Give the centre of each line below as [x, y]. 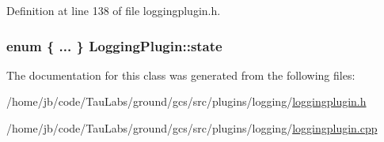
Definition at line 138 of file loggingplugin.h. [114, 10]
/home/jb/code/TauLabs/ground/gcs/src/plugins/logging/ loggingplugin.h [186, 101]
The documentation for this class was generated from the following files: [181, 75]
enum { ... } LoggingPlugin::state [114, 45]
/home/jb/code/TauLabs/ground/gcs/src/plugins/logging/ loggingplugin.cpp [192, 128]
